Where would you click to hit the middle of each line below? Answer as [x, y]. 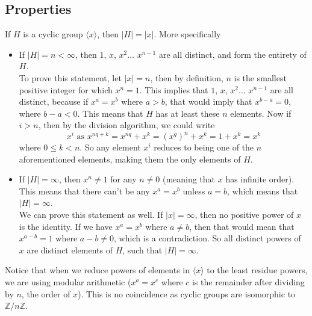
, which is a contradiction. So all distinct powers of [207, 238]
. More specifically [187, 34]
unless [194, 191]
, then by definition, [187, 77]
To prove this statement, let [70, 77]
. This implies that [174, 89]
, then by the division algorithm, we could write [126, 125]
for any [123, 179]
